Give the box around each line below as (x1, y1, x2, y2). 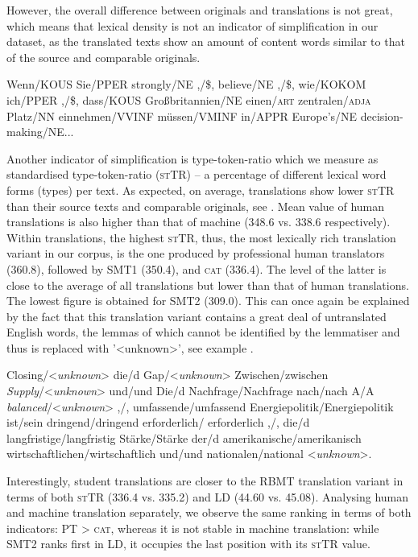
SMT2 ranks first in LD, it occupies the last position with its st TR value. (6, 535, 370, 552)
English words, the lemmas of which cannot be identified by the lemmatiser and (6, 324, 400, 340)
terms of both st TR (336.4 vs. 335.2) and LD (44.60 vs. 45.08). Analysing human (6, 488, 409, 505)
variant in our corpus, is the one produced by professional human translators (6, 245, 385, 262)
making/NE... (6, 123, 74, 140)
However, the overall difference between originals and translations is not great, (6, 2, 393, 18)
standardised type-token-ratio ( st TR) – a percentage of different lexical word (6, 166, 387, 183)
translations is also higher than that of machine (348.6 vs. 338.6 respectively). (6, 213, 391, 230)
